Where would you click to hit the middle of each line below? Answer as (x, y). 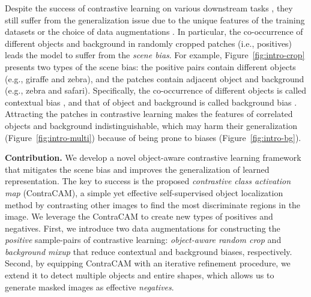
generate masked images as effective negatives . (89, 286)
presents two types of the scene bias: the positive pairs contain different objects (150, 66)
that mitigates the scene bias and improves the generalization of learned (137, 169)
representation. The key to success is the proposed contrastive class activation (148, 181)
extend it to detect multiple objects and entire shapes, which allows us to (140, 275)
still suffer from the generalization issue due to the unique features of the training (155, 19)
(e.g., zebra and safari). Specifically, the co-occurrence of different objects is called (156, 90)
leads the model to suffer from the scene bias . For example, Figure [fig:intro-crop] (155, 55)
